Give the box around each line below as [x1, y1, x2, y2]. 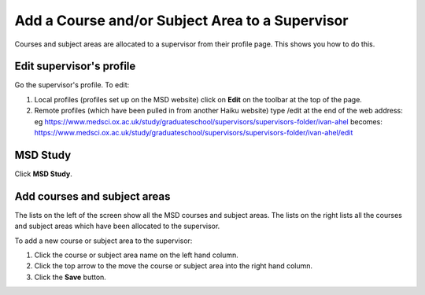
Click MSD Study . [14, 169, 72, 179]
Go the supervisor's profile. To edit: [14, 80, 130, 90]
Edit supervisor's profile [14, 60, 136, 73]
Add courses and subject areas [14, 190, 171, 203]
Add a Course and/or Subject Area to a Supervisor [14, 12, 349, 29]
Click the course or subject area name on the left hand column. [34, 250, 239, 260]
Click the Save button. [34, 272, 106, 282]
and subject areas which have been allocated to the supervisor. [14, 221, 220, 231]
